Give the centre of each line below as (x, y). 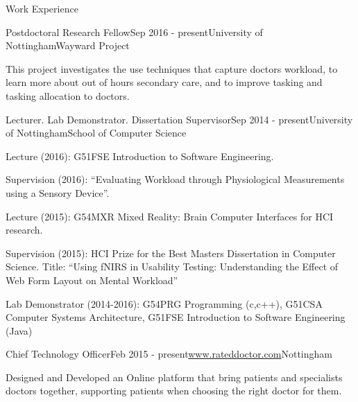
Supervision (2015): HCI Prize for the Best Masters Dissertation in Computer (171, 253)
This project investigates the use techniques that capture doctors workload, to (172, 68)
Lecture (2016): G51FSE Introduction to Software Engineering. (140, 156)
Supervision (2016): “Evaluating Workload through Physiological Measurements (175, 179)
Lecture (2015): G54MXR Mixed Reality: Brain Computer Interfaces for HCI (170, 216)
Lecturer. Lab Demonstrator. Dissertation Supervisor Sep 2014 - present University (179, 119)
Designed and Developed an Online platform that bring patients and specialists (174, 377)
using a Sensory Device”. (58, 192)
